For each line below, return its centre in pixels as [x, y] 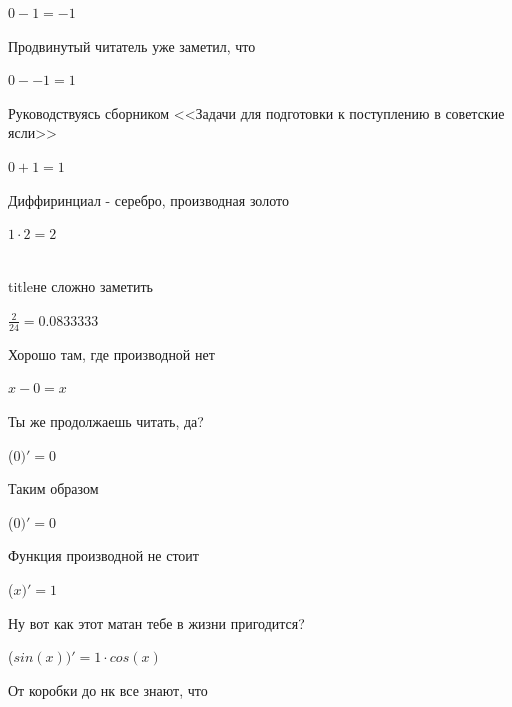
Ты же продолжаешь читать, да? [106, 420]
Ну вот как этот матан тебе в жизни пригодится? [156, 622]
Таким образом [53, 488]
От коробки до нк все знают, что [108, 689]
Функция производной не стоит [103, 555]
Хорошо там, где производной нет [111, 353]
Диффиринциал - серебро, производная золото [148, 199]
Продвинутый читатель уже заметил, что [132, 45]
